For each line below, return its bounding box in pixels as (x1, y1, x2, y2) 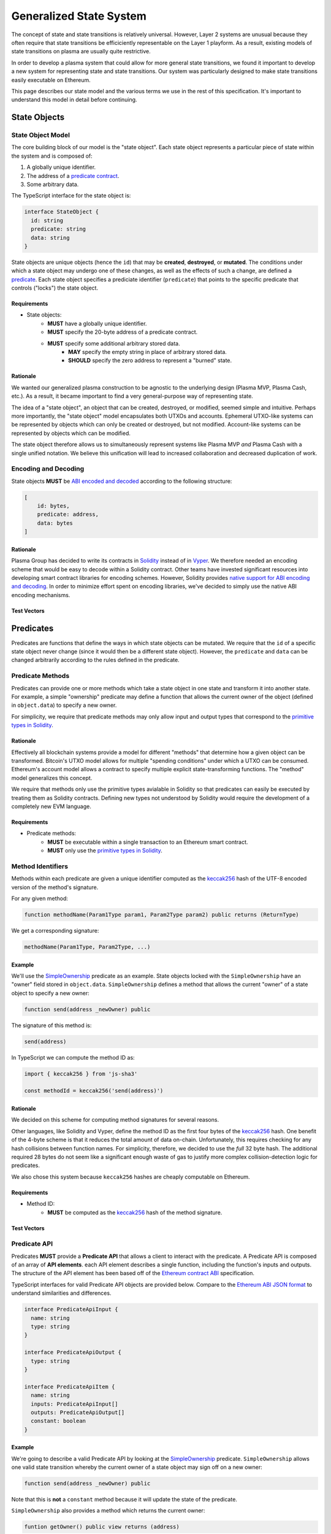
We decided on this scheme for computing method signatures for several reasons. (11, 1116, 219, 1124)
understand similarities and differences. (11, 1289, 112, 1297)
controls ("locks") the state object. (11, 284, 98, 291)
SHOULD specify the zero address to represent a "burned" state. (68, 357, 232, 364)
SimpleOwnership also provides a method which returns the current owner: (11, 1507, 205, 1514)
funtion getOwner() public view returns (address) (24, 1524, 180, 1530)
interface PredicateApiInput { (24, 1306, 119, 1313)
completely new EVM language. (11, 803, 91, 810)
